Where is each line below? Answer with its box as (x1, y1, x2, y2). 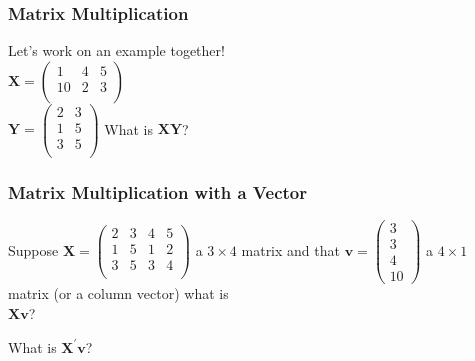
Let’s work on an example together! (8, 40, 225, 61)
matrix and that (241, 239, 340, 260)
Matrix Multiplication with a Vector (8, 179, 307, 204)
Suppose (8, 239, 59, 260)
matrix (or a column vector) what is (8, 283, 229, 304)
